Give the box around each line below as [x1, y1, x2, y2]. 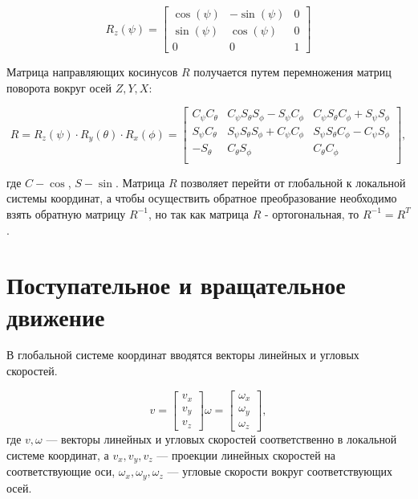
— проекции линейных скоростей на [156, 446, 336, 463]
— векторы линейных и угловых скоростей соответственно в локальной [46, 431, 397, 448]
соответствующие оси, [6, 463, 116, 480]
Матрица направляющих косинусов [6, 63, 178, 80]
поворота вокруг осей [6, 79, 112, 96]
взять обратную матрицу [6, 205, 126, 222]
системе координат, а [6, 446, 109, 463]
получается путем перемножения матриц [193, 63, 392, 80]
